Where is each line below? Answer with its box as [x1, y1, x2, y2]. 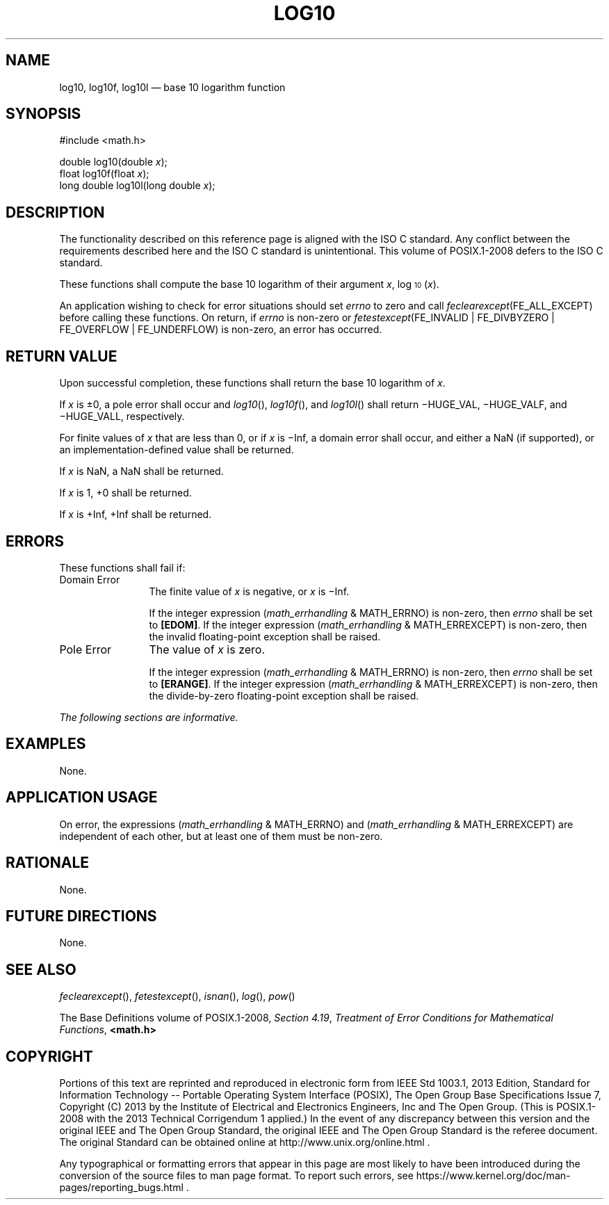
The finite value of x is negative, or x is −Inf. [149, 585, 350, 597]
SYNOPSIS [6, 105, 81, 123]
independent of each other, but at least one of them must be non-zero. [59, 830, 383, 842]
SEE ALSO [6, 960, 76, 978]
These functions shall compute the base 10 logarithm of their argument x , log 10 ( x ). [59, 278, 439, 291]
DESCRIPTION [6, 203, 105, 221]
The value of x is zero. [149, 642, 266, 656]
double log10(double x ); [59, 156, 168, 168]
